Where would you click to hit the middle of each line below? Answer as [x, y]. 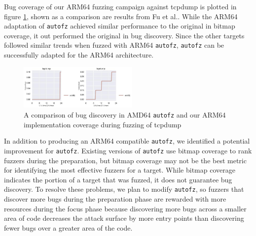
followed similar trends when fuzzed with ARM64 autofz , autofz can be [114, 45]
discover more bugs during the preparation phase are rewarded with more [115, 199]
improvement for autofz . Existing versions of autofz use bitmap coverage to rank [128, 150]
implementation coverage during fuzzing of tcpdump [103, 124]
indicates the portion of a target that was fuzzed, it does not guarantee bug [118, 179]
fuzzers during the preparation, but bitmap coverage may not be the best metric [125, 160]
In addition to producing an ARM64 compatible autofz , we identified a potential [127, 141]
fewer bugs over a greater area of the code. [68, 227]
